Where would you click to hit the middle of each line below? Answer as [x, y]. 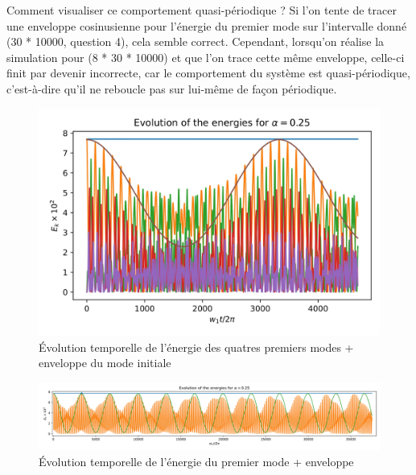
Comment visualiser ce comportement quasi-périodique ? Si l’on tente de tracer [202, 10]
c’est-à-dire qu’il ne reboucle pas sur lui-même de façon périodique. [172, 88]
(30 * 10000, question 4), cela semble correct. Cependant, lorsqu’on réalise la [196, 41]
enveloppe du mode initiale [105, 363]
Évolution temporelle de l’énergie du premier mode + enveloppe [196, 461]
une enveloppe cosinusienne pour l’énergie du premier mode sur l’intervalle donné [207, 25]
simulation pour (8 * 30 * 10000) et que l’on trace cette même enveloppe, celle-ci [206, 57]
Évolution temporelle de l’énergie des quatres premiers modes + [196, 347]
